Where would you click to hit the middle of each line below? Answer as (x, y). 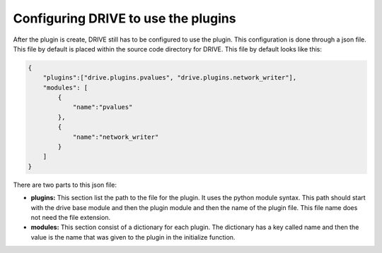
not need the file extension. (71, 217)
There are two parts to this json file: (65, 185)
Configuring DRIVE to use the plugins (125, 18)
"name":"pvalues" (103, 107)
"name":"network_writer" (116, 137)
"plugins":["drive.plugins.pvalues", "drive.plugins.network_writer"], (170, 78)
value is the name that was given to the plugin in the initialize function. (133, 237)
